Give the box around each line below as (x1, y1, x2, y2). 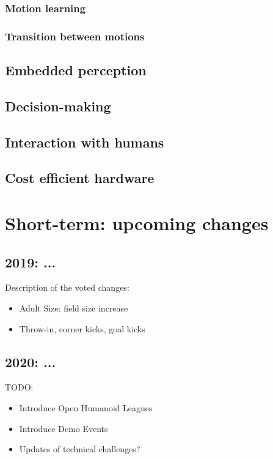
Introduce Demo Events (19, 422, 108, 435)
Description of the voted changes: (5, 281, 129, 294)
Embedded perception (5, 61, 147, 80)
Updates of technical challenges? (19, 442, 140, 455)
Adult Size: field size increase (19, 301, 128, 314)
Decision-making (5, 96, 111, 115)
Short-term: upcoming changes (5, 211, 269, 235)
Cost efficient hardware (5, 168, 155, 187)
